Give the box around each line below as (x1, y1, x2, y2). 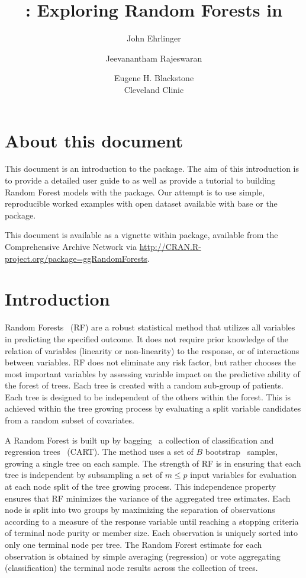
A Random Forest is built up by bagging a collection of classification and (5, 433, 274, 446)
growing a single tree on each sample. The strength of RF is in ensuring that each (5, 457, 301, 469)
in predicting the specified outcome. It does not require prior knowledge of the (5, 332, 289, 345)
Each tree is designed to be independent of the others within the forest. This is (5, 390, 291, 403)
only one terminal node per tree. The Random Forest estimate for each (5, 538, 262, 550)
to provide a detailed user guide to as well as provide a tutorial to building (5, 174, 276, 187)
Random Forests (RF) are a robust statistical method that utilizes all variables (5, 321, 295, 333)
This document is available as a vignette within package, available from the (5, 229, 278, 241)
